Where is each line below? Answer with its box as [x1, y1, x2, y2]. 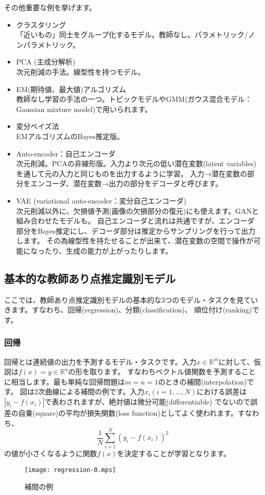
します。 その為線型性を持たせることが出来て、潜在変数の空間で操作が [16, 235, 254, 246]
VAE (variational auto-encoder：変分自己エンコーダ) [16, 195, 186, 206]
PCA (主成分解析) [16, 56, 76, 67]
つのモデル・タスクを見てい [165, 294, 258, 305]
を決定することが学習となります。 [117, 448, 231, 459]
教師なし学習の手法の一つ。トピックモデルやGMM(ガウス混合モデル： [16, 94, 252, 104]
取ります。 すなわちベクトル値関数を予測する [89, 366, 242, 377]
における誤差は [197, 386, 247, 397]
